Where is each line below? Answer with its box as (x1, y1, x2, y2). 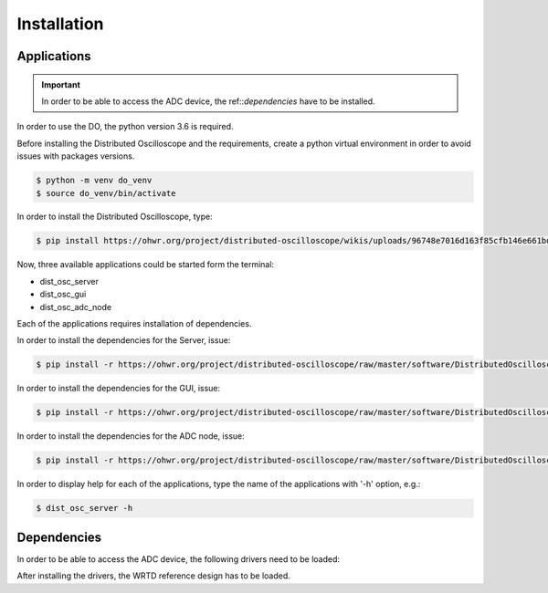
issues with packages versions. (16, 151, 135, 161)
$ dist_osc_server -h (36, 503, 133, 514)
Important (41, 78, 81, 90)
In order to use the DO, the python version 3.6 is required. (16, 121, 234, 132)
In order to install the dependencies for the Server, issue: (16, 335, 231, 346)
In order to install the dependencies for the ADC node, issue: (16, 431, 246, 442)
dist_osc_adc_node (39, 301, 112, 312)
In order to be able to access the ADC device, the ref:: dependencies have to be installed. (41, 96, 375, 107)
